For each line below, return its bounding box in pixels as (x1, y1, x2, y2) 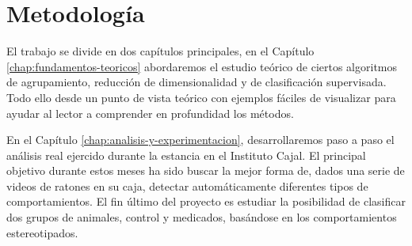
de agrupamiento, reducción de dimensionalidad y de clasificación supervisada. (6, 74, 387, 90)
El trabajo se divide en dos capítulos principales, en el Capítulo (6, 43, 315, 59)
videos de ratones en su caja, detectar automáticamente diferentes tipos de (6, 177, 368, 194)
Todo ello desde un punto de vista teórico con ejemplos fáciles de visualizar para (6, 89, 396, 105)
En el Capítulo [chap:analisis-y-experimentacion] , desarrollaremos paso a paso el (6, 131, 395, 148)
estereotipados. (6, 224, 78, 240)
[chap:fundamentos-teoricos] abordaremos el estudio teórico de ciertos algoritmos (6, 58, 398, 74)
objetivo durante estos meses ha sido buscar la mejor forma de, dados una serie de (6, 162, 405, 179)
